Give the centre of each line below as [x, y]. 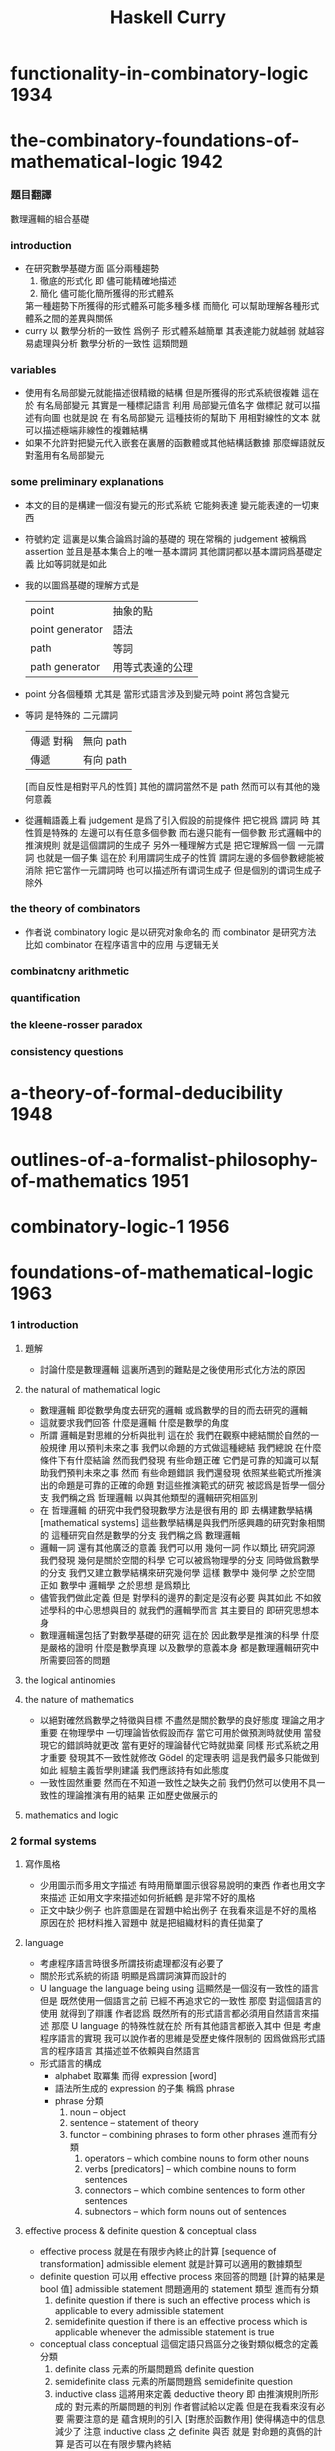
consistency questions [67, 1051]
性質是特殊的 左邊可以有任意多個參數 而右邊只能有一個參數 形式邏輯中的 [173, 832]
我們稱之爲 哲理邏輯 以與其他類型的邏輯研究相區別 [154, 1497]
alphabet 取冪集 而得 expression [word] [135, 2075]
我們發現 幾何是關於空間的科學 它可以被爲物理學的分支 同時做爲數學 [179, 1560]
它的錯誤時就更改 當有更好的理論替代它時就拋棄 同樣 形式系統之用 [184, 1745]
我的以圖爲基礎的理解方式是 [82, 585]
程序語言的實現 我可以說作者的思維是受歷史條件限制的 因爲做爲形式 [178, 2038]
